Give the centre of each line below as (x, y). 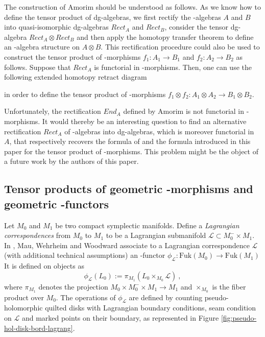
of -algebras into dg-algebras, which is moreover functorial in (159, 131)
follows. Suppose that (38, 67)
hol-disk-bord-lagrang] (39, 328)
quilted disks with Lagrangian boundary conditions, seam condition (151, 308)
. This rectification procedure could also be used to (180, 47)
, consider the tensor (197, 27)
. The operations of (86, 297)
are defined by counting (166, 297)
